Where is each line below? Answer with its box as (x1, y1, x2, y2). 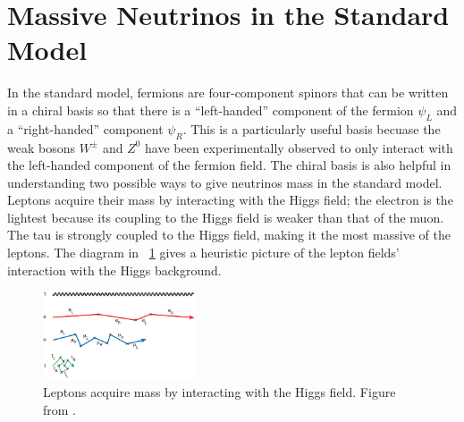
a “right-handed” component (7, 119, 164, 138)
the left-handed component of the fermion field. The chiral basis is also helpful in (7, 156, 451, 174)
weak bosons (7, 138, 75, 156)
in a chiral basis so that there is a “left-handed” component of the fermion (7, 100, 414, 119)
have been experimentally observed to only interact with (145, 138, 453, 156)
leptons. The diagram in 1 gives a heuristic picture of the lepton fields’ (7, 243, 400, 262)
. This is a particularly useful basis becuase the (182, 119, 441, 138)
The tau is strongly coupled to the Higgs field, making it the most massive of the (7, 225, 451, 244)
